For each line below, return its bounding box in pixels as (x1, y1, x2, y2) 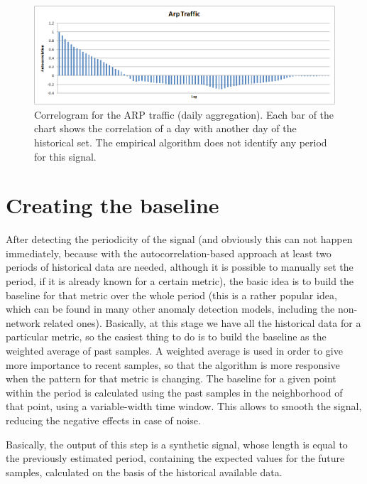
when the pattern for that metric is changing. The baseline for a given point (6, 371, 336, 386)
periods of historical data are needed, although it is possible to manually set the (6, 259, 354, 274)
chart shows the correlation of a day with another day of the (34, 121, 297, 136)
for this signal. (34, 149, 97, 163)
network (6, 315, 40, 330)
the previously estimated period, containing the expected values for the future (6, 451, 345, 466)
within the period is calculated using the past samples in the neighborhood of (6, 384, 343, 399)
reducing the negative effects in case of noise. (6, 412, 201, 427)
